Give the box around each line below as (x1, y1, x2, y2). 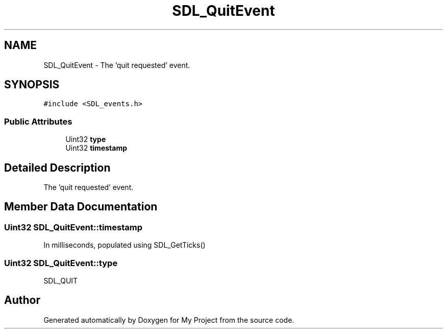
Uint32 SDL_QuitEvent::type (4, 257, 118, 268)
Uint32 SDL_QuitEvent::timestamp (4, 222, 142, 232)
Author (4, 294, 40, 307)
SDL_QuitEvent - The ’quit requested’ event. (43, 60, 190, 69)
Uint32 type (65, 135, 106, 144)
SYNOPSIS (4, 78, 60, 91)
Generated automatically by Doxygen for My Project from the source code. (43, 315, 294, 324)
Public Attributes (4, 116, 72, 127)
